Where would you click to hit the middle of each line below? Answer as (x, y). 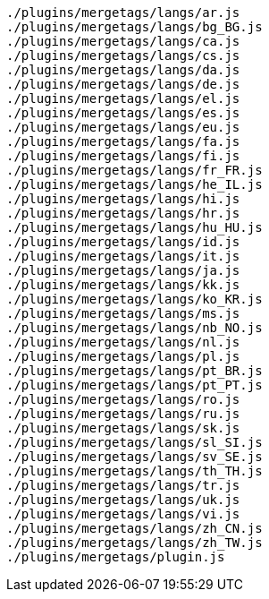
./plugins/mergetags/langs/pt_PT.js (134, 385)
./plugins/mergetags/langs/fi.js (123, 156)
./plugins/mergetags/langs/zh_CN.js (134, 528)
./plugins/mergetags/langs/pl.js (123, 356)
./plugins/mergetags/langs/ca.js (123, 41)
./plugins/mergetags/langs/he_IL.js (134, 184)
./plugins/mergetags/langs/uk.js (123, 500)
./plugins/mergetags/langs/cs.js (123, 56)
